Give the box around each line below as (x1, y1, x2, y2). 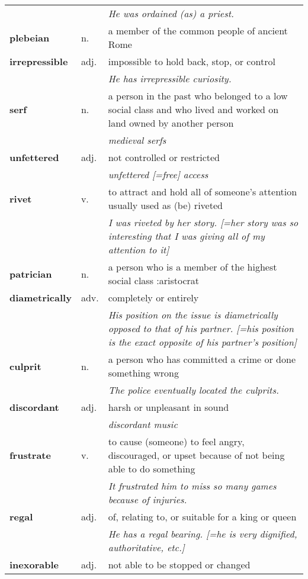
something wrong (108, 366, 179, 379)
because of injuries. (108, 493, 187, 506)
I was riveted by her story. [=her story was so (108, 215, 299, 229)
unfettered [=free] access (108, 168, 208, 181)
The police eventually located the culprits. (108, 383, 279, 397)
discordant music (108, 417, 178, 431)
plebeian (9, 30, 50, 44)
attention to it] (108, 243, 169, 256)
